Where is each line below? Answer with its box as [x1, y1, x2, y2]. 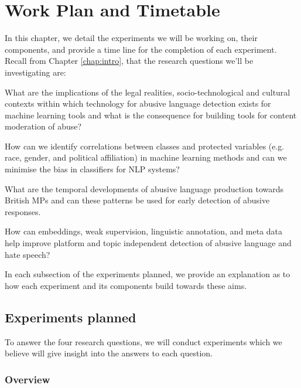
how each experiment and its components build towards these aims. [5, 279, 247, 291]
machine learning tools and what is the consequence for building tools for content [5, 108, 297, 121]
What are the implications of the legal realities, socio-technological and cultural [5, 86, 290, 98]
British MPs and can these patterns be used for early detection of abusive [5, 194, 270, 206]
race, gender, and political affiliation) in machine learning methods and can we [5, 151, 287, 164]
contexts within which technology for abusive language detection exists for [5, 97, 271, 110]
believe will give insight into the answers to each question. [5, 347, 213, 359]
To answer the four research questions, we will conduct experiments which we [5, 335, 282, 348]
